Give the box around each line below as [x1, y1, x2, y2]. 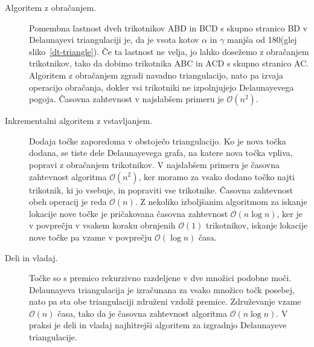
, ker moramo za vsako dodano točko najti [138, 170, 295, 183]
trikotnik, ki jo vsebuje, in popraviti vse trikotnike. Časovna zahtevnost [29, 183, 293, 196]
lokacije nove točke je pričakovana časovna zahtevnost [29, 207, 228, 219]
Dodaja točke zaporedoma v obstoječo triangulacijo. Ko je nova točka [29, 134, 286, 147]
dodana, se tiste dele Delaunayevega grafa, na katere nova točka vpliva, [29, 146, 293, 159]
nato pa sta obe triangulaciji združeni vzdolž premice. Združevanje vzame [29, 295, 301, 308]
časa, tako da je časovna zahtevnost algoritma [57, 306, 227, 319]
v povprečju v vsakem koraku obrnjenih [29, 219, 176, 232]
